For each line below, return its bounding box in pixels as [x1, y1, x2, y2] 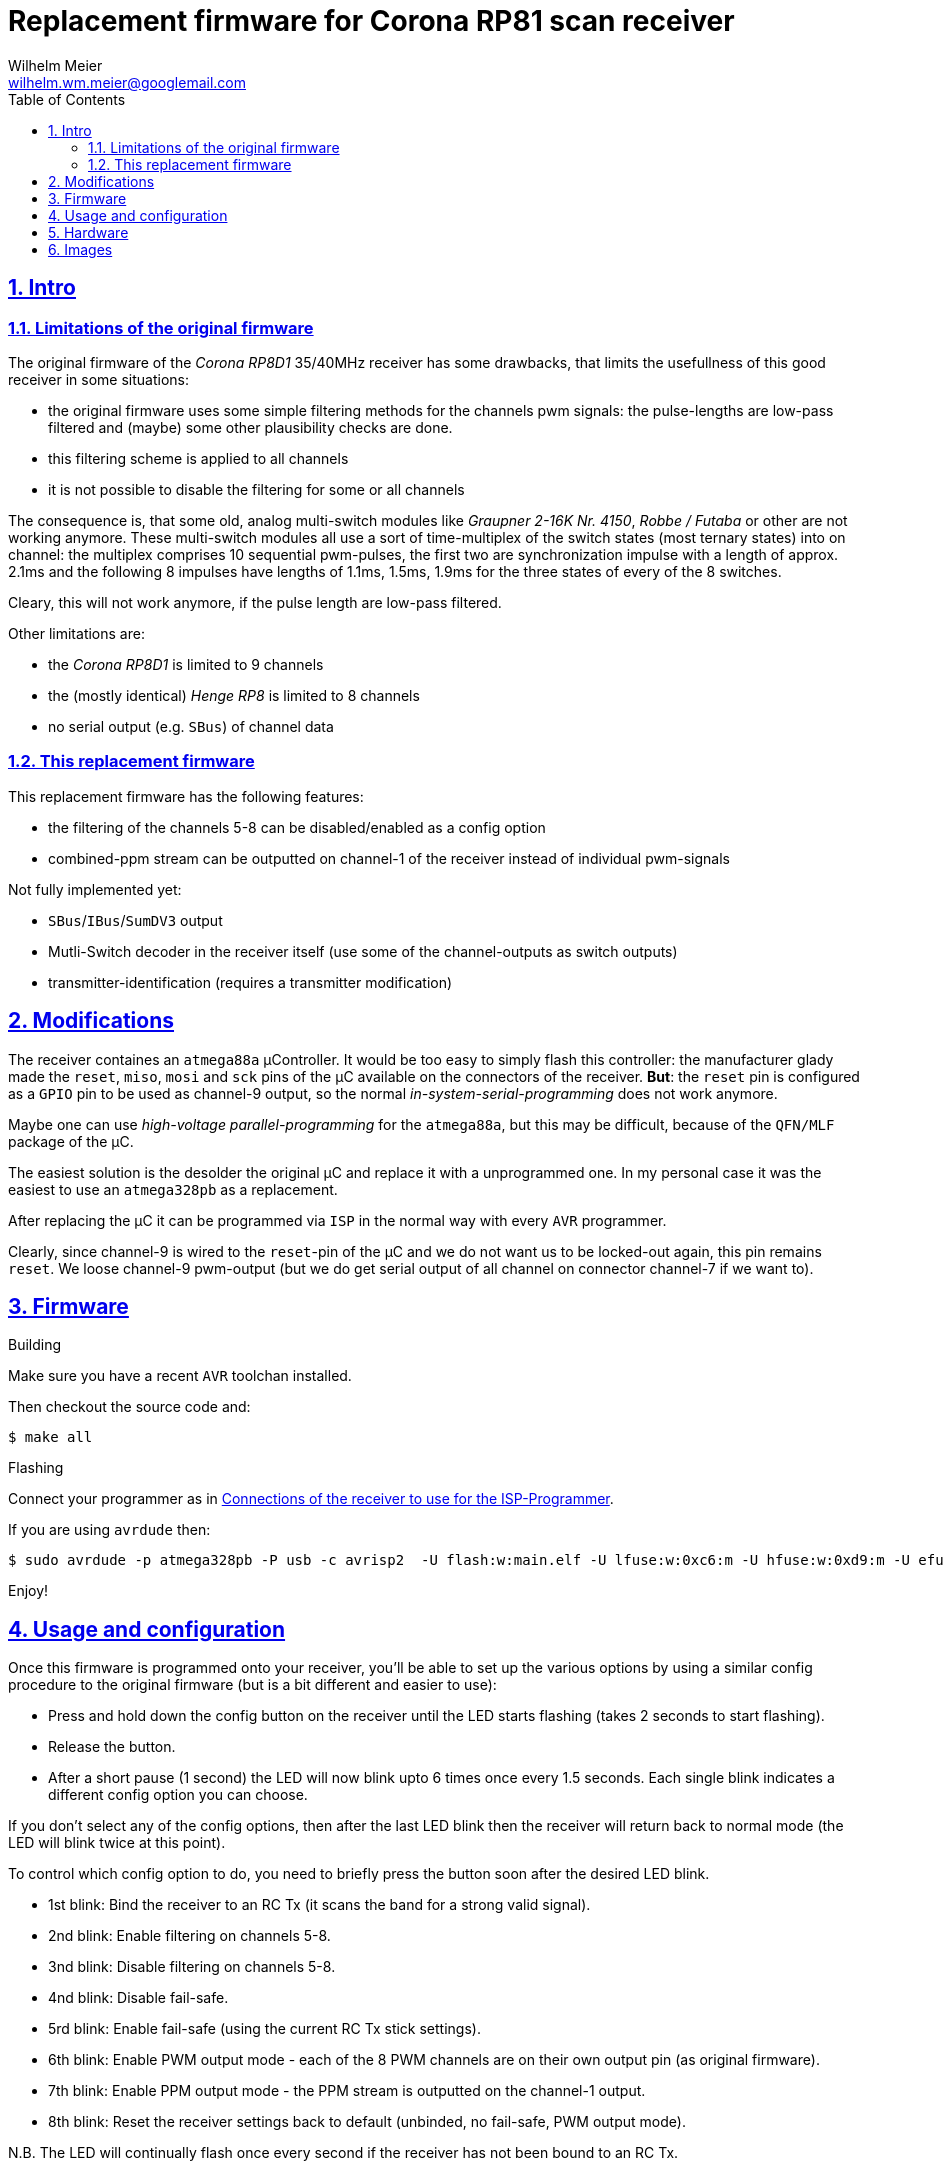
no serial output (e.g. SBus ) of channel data [48, 717, 334, 735]
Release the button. [48, 1738, 176, 1756]
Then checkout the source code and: [8, 1398, 251, 1416]
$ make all [8, 1429, 93, 1446]
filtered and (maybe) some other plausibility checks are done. [48, 418, 453, 436]
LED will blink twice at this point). [8, 1834, 226, 1852]
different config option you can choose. [48, 1786, 308, 1804]
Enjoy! [8, 1582, 49, 1600]
